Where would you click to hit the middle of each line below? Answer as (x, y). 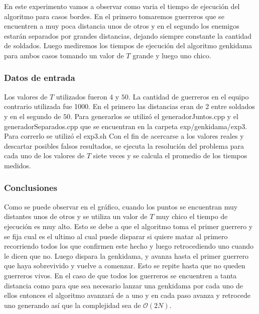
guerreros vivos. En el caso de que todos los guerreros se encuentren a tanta (120, 275)
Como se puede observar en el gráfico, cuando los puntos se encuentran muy (121, 206)
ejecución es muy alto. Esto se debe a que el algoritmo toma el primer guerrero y (128, 226)
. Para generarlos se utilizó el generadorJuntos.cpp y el (154, 116)
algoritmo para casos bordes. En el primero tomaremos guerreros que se (114, 16)
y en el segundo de (33, 116)
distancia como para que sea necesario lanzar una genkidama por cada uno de (123, 285)
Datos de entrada (40, 78)
